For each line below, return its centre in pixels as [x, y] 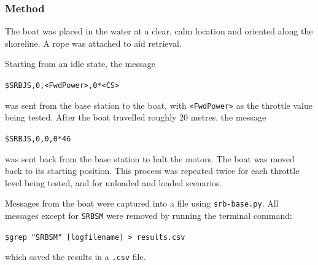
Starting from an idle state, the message [80, 64]
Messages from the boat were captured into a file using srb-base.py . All [142, 203]
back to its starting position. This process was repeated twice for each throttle [152, 171]
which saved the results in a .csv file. [76, 257]
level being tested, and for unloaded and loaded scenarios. [114, 182]
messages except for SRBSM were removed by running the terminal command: [149, 215]
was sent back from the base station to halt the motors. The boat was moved [150, 158]
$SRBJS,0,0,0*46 [38, 139]
